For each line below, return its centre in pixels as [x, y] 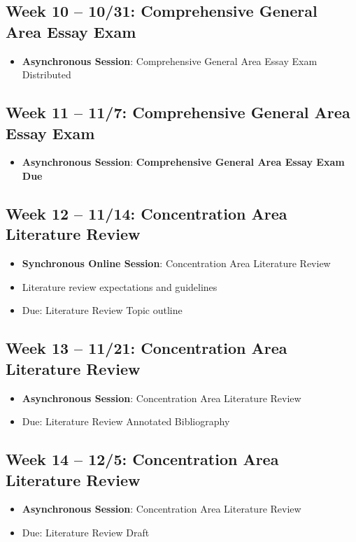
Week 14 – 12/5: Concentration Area [142, 459]
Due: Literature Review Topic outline [102, 310]
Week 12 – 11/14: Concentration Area [147, 213]
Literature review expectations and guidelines [120, 286]
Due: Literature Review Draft [86, 532]
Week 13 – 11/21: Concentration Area [147, 348]
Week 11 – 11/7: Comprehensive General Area [178, 112]
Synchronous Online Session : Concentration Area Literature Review [176, 263]
